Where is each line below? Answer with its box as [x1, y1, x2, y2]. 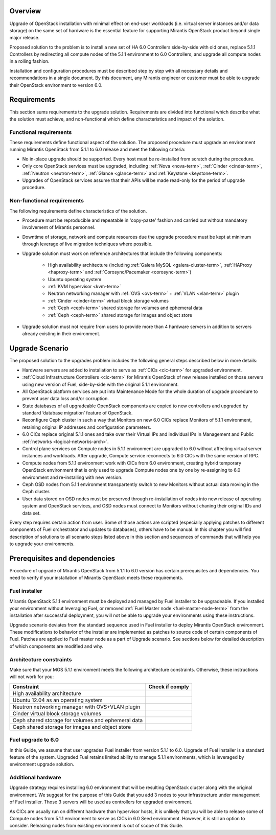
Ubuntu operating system [48, 276, 102, 282]
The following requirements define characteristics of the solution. [9, 207, 147, 214]
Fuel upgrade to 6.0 [9, 736, 59, 744]
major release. [9, 35, 40, 41]
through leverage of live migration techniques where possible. [22, 241, 153, 247]
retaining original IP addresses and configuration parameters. [22, 424, 152, 430]
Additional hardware [9, 774, 61, 781]
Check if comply [148, 683, 189, 690]
